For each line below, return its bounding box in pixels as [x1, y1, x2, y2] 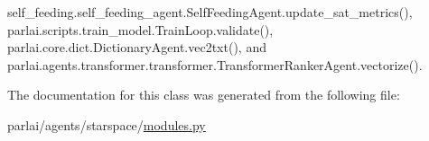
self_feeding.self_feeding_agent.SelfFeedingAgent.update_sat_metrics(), [7, 3, 413, 21]
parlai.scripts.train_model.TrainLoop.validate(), [7, 20, 274, 39]
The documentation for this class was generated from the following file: [7, 85, 400, 104]
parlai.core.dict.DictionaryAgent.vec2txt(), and [7, 38, 266, 57]
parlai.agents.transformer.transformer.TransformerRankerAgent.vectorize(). [7, 55, 423, 74]
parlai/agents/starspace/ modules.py [7, 115, 206, 134]
